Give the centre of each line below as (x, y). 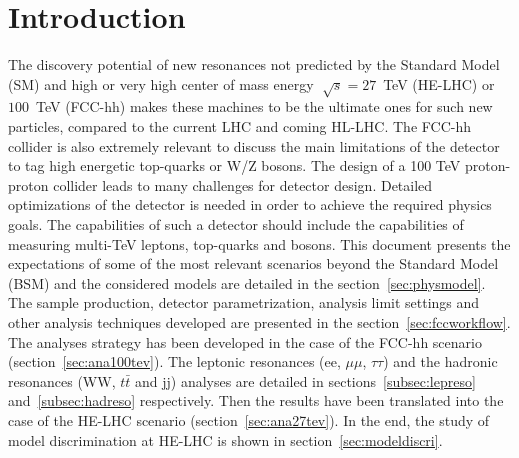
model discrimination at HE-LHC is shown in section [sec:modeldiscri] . (225, 439)
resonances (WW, (62, 380)
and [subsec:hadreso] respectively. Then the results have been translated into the (256, 400)
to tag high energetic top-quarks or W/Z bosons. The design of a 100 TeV (234, 165)
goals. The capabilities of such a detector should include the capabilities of (236, 224)
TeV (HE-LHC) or (439, 83)
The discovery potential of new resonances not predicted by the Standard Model (254, 64)
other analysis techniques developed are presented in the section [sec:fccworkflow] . (259, 322)
